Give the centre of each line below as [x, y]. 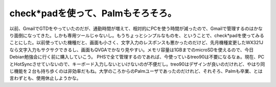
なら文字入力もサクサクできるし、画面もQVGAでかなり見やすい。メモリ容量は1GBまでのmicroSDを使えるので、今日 [132, 50]
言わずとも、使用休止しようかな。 [45, 78]
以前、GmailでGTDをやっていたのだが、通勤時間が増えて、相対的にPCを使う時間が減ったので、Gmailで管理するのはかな [136, 28]
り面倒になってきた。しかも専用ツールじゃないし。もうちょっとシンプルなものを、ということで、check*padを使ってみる [137, 35]
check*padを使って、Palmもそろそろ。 [93, 13]
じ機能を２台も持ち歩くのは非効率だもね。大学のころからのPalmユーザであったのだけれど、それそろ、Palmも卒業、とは [136, 71]
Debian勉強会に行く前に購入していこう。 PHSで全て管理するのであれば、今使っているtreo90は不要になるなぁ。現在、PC [137, 57]
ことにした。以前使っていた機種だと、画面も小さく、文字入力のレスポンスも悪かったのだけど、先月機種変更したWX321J [136, 43]
